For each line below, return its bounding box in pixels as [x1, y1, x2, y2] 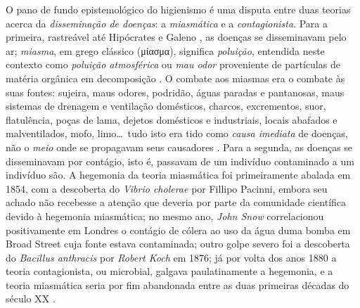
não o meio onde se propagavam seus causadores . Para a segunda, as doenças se [6, 139, 353, 154]
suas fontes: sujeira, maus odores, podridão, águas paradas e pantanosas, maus [6, 84, 345, 99]
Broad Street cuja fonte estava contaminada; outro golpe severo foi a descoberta [6, 236, 350, 251]
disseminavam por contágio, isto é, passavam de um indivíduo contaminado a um [6, 153, 354, 168]
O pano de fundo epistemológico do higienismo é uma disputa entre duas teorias [6, 2, 351, 16]
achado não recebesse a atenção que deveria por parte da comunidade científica [6, 195, 347, 210]
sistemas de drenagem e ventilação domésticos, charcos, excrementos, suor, [6, 98, 326, 113]
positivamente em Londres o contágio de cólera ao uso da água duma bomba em [6, 222, 351, 237]
